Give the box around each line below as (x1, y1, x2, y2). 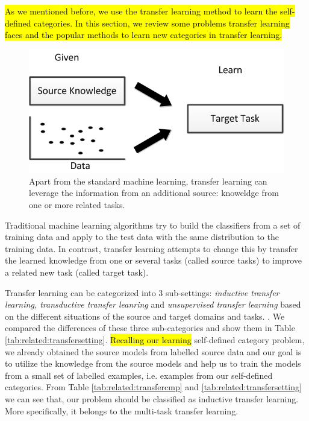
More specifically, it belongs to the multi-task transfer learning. (5, 404, 239, 417)
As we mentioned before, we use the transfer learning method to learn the (5, 5, 278, 17)
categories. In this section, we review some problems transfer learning (34, 16, 290, 29)
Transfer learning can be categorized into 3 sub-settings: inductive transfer (5, 286, 279, 299)
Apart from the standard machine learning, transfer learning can (29, 174, 267, 187)
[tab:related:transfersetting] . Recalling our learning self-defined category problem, (5, 333, 305, 346)
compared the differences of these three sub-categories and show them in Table (5, 321, 295, 334)
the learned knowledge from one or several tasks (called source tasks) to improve (5, 254, 302, 267)
